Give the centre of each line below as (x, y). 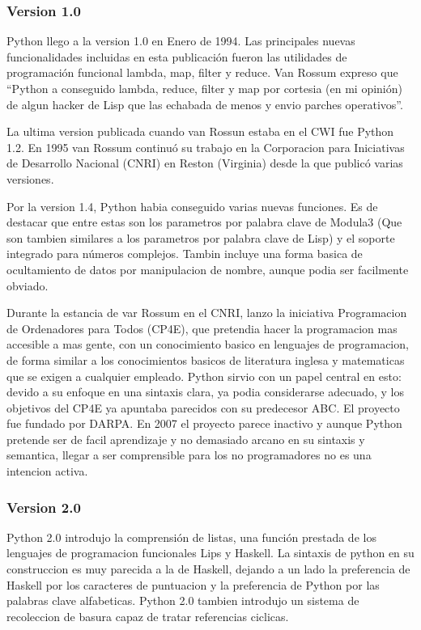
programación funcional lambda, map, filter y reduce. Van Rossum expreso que (202, 72)
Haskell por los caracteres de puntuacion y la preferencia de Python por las (193, 584)
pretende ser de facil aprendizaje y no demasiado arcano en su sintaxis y (186, 439)
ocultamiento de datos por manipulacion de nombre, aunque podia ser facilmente (208, 269)
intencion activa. (47, 471)
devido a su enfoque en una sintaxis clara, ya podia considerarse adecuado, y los (205, 392)
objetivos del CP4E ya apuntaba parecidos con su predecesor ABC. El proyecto (203, 407)
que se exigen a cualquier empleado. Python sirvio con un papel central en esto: (204, 376)
